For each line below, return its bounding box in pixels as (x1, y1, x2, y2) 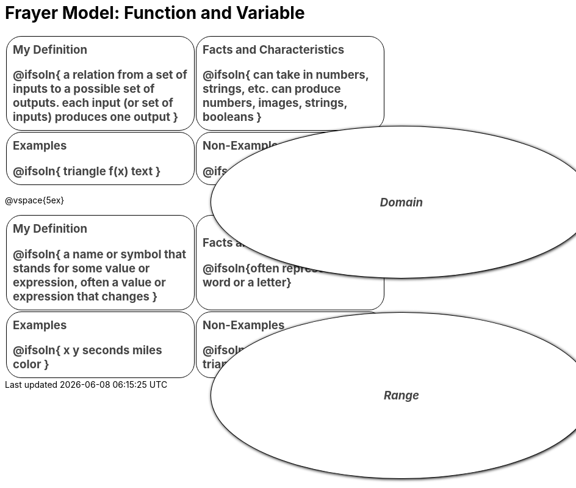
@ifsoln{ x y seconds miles (13, 343, 162, 358)
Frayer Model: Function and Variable (5, 2, 305, 23)
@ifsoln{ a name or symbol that (13, 247, 187, 261)
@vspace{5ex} (5, 195, 65, 206)
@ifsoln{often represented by (203, 261, 367, 275)
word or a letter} (203, 275, 292, 290)
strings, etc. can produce (203, 82, 341, 97)
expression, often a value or (13, 275, 166, 290)
